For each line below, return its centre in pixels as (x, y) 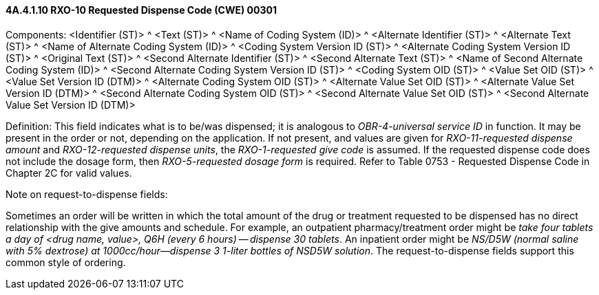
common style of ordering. (66, 262)
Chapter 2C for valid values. (69, 173)
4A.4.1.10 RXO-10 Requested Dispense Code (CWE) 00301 (141, 10)
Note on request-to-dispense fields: (87, 194)
